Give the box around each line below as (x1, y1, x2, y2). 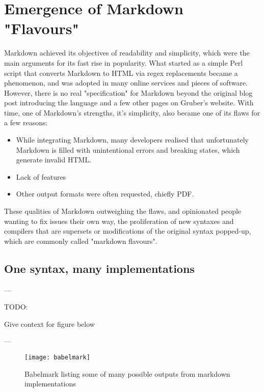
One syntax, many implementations (4, 260, 195, 276)
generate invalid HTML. (16, 154, 92, 165)
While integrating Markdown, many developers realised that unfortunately (16, 134, 249, 145)
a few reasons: (4, 117, 48, 128)
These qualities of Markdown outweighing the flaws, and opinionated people (4, 206, 242, 216)
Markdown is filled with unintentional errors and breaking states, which (16, 144, 240, 155)
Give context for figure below (4, 318, 95, 329)
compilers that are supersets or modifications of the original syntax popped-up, (4, 226, 251, 236)
